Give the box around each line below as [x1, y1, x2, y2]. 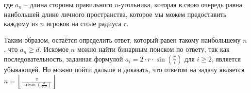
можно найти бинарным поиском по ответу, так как [77, 44, 230, 54]
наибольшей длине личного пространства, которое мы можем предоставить [4, 9, 227, 19]
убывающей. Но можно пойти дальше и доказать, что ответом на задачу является [4, 64, 245, 74]
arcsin [23, 82, 36, 88]
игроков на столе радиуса [46, 18, 121, 29]
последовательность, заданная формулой [4, 53, 123, 63]
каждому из [4, 18, 38, 29]
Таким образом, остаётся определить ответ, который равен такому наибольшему [4, 34, 241, 45]
